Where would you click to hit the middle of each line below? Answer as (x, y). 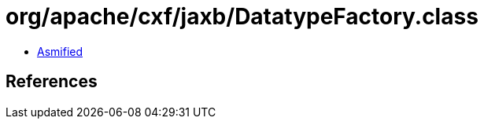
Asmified (60, 51)
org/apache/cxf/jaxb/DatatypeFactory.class (242, 17)
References (52, 82)
